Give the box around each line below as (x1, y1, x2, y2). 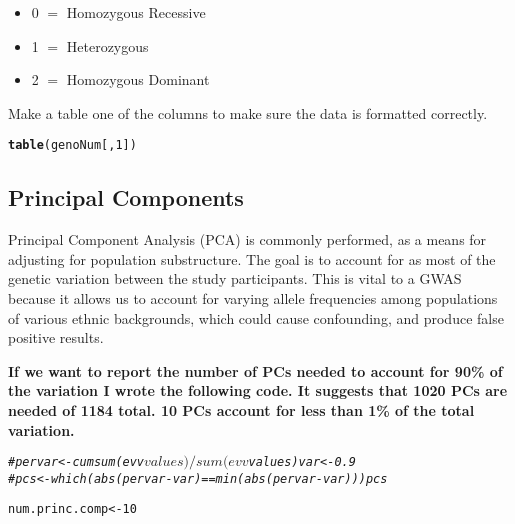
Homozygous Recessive (66, 2, 206, 22)
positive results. (8, 327, 104, 348)
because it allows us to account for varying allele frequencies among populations (8, 288, 498, 309)
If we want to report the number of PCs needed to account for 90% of (8, 360, 503, 381)
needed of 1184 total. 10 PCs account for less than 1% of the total (8, 399, 475, 420)
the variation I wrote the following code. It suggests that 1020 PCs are (8, 380, 508, 401)
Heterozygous (66, 35, 149, 56)
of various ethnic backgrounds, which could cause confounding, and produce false (8, 307, 504, 328)
